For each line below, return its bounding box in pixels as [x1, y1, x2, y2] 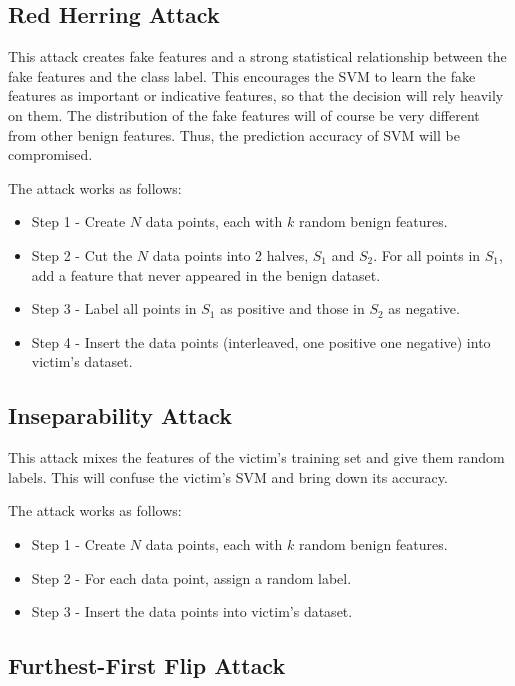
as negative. [388, 298, 460, 319]
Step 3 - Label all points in [31, 298, 197, 319]
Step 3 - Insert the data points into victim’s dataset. [31, 601, 353, 622]
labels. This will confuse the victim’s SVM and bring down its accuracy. [8, 466, 448, 487]
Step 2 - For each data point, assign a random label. [31, 567, 352, 588]
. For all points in [373, 244, 481, 265]
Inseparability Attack [8, 400, 232, 431]
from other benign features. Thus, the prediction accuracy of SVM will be [8, 124, 460, 145]
